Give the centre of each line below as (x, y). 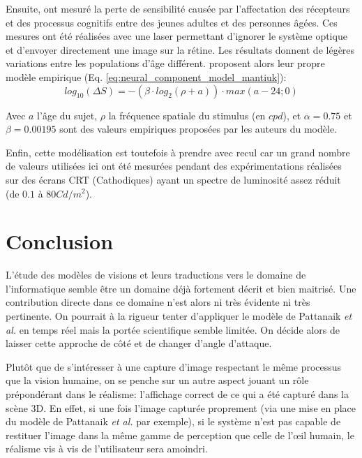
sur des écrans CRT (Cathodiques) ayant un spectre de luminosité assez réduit (173, 179)
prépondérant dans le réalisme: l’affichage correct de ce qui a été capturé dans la (177, 394)
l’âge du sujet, (67, 115)
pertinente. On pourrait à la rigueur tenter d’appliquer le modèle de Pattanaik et (179, 316)
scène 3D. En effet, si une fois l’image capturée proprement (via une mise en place (181, 407)
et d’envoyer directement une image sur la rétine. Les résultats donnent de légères (180, 49)
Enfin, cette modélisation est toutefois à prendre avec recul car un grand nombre (178, 152)
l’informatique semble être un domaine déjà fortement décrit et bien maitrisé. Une (181, 288)
